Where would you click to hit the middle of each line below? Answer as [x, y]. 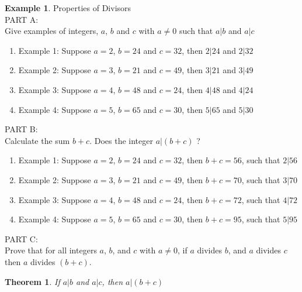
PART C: [21, 238]
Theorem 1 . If [32, 281]
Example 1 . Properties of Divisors [68, 8]
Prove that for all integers [51, 250]
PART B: [21, 129]
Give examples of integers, [52, 31]
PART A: [22, 19]
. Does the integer [121, 140]
